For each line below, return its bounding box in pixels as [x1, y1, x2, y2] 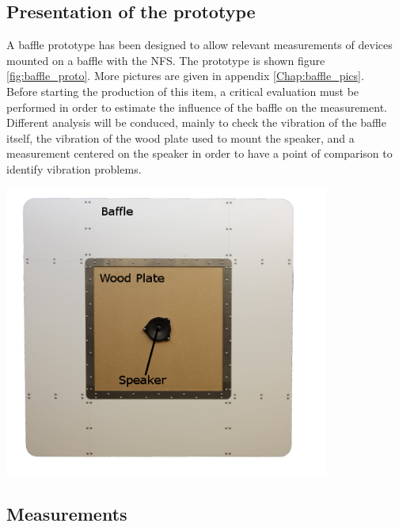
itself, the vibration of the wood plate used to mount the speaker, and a [6, 129, 355, 146]
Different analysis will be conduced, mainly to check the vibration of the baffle [6, 114, 386, 131]
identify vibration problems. [6, 160, 142, 177]
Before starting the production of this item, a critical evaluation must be [6, 82, 359, 99]
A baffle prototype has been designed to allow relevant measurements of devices [6, 36, 393, 53]
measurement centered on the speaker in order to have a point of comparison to [6, 145, 393, 162]
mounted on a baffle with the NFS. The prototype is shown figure [6, 52, 325, 68]
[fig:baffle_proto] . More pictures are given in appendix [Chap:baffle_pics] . [6, 67, 364, 84]
